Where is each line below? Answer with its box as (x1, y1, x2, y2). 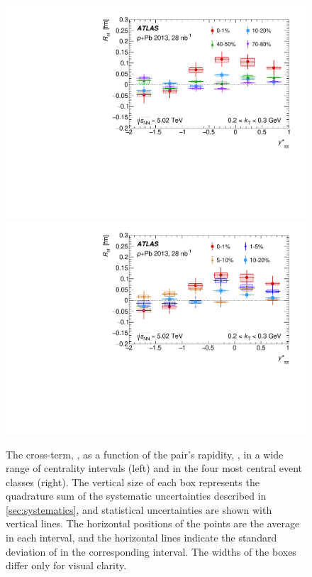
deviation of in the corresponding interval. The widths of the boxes (6, 544, 296, 559)
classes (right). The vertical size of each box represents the (6, 474, 260, 489)
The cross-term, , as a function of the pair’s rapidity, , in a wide (6, 446, 284, 461)
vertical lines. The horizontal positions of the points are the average (6, 516, 300, 531)
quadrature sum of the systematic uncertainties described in (6, 488, 267, 503)
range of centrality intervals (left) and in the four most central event (6, 461, 303, 476)
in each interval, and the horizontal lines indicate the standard (6, 530, 277, 545)
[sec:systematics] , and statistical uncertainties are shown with (6, 502, 272, 517)
